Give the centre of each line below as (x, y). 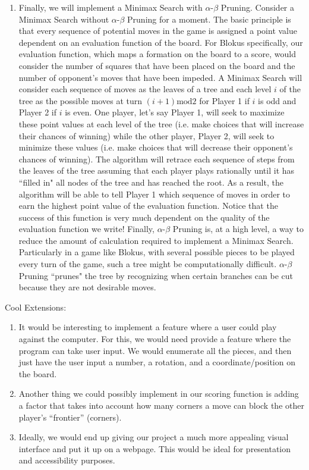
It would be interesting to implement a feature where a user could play (148, 327)
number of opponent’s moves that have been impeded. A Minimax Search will (160, 77)
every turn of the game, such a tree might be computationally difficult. (148, 264)
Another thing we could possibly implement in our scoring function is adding (159, 394)
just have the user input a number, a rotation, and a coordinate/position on (157, 362)
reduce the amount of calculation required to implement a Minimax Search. (156, 240)
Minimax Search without (64, 19)
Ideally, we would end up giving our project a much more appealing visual (154, 437)
